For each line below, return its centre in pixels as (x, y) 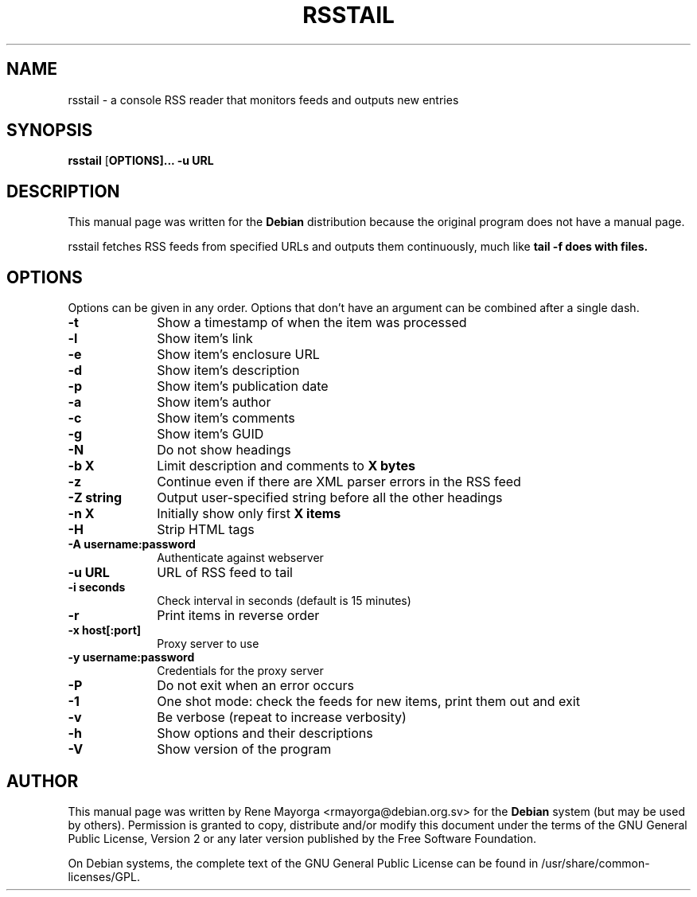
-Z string (95, 498)
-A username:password (132, 544)
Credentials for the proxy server (240, 671)
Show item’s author (214, 402)
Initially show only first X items (249, 514)
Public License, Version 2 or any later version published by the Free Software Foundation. (302, 838)
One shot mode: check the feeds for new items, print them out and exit (368, 702)
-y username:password (131, 657)
